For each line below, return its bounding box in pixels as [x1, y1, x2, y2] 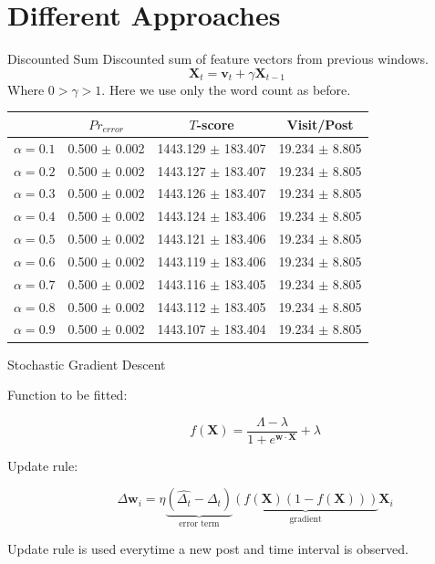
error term [179, 519, 220, 529]
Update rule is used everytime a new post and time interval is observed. [7, 538, 409, 558]
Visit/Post [286, 114, 354, 133]
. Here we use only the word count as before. [101, 79, 351, 99]
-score [196, 114, 234, 133]
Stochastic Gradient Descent [7, 354, 166, 373]
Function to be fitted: [7, 385, 128, 404]
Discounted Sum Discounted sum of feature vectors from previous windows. [7, 49, 429, 68]
